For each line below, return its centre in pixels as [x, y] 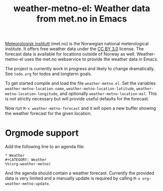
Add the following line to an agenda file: [45, 147]
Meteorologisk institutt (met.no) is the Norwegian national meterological [77, 44]
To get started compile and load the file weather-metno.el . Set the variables [81, 83]
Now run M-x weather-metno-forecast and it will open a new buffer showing [81, 108]
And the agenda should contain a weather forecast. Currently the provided [80, 173]
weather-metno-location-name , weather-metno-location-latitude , [70, 89]
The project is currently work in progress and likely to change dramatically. [80, 69]
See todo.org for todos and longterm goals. [49, 74]
